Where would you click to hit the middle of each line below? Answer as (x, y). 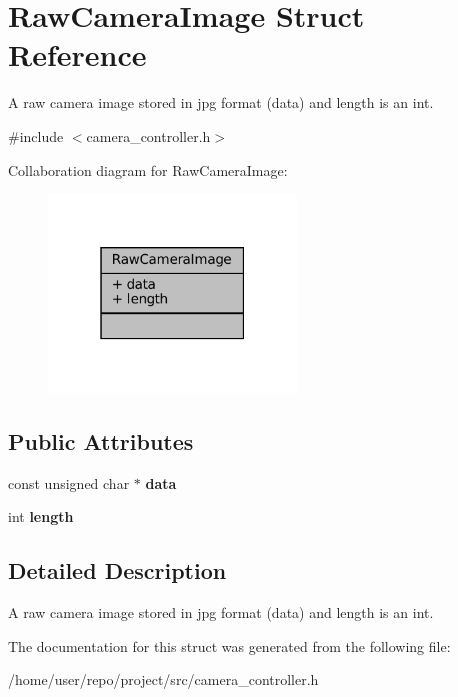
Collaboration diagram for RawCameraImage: (148, 169)
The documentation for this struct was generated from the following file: (229, 645)
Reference (77, 54)
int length (41, 516)
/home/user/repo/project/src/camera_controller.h (163, 679)
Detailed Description (117, 570)
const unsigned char (69, 482)
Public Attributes (101, 440)
